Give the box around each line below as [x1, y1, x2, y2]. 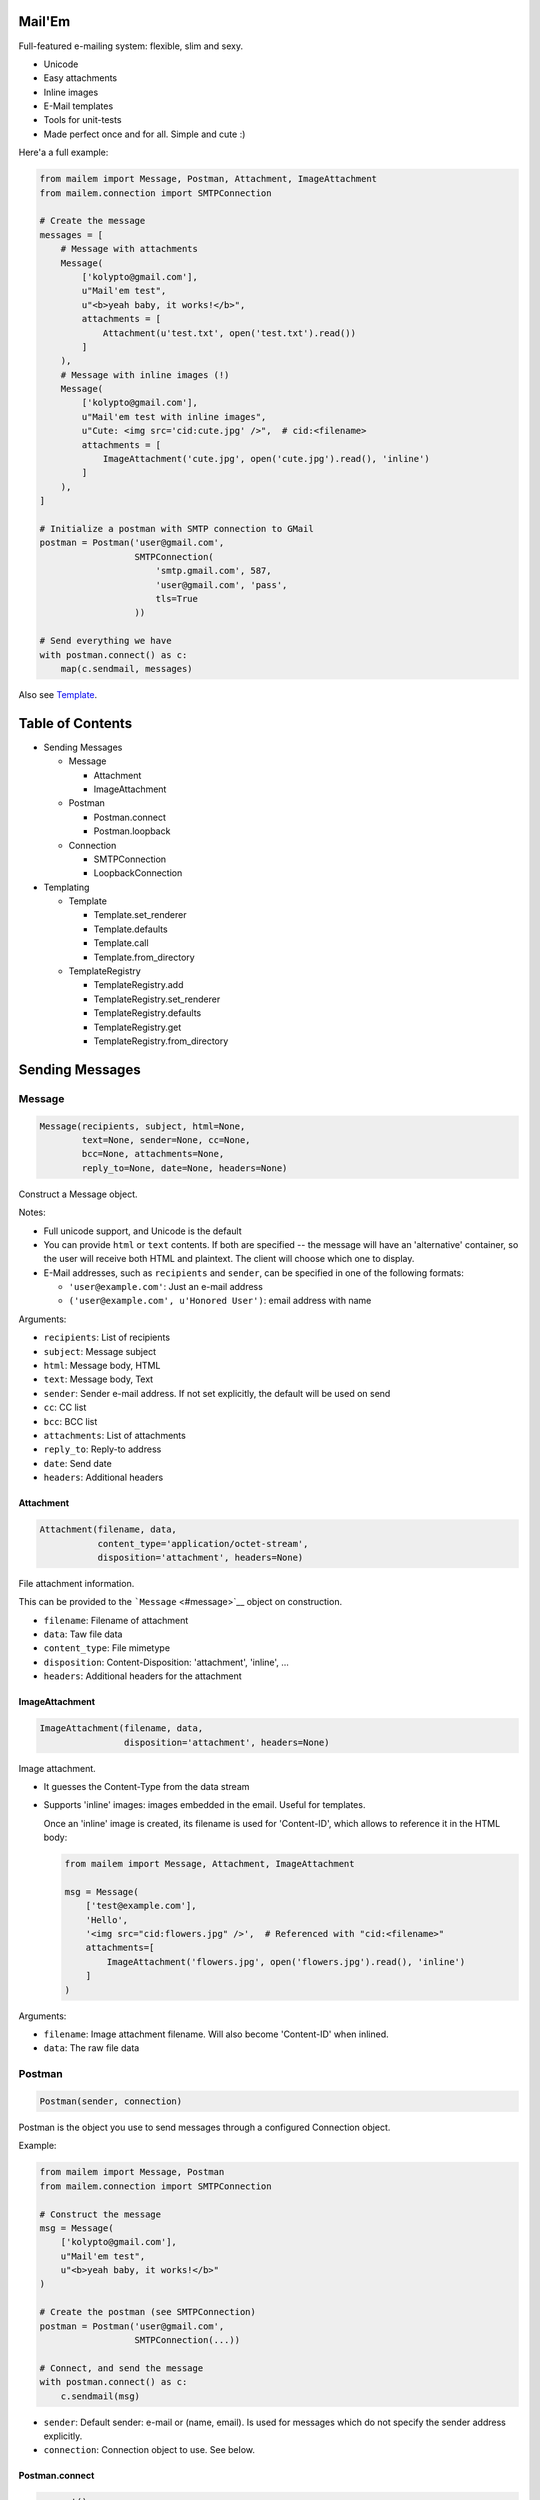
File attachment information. [18, 1577, 135, 1589]
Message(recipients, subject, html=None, [39, 1120, 246, 1132]
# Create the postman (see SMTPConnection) [39, 2306, 257, 2318]
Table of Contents [18, 715, 133, 732]
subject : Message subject [43, 1345, 157, 1357]
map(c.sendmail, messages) [60, 663, 194, 674]
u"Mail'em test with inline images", [81, 411, 267, 422]
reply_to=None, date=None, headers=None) [81, 1162, 288, 1174]
